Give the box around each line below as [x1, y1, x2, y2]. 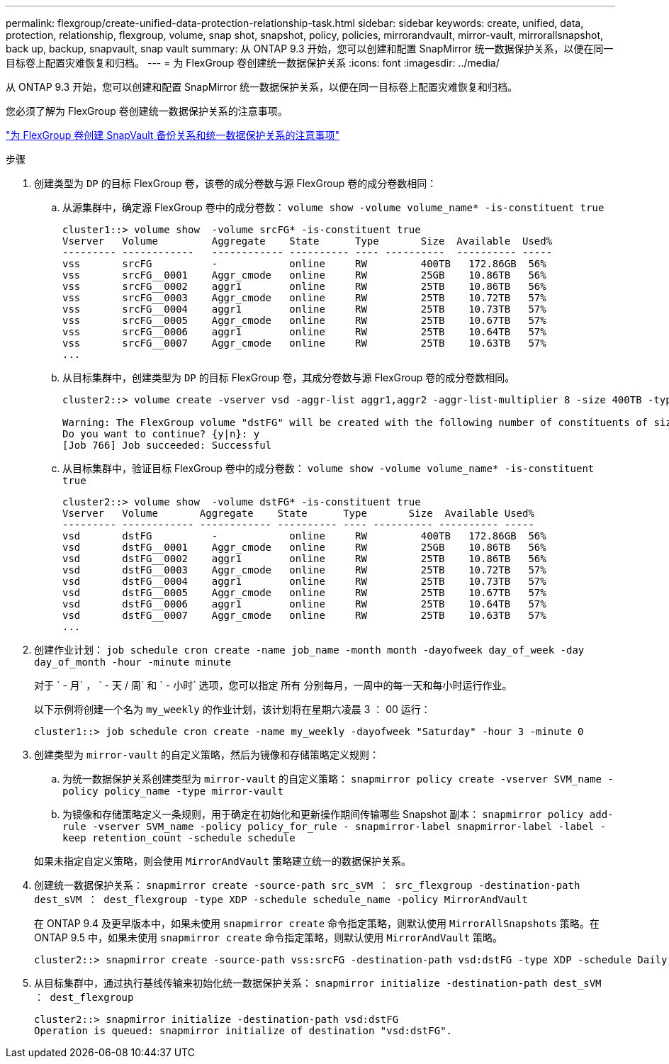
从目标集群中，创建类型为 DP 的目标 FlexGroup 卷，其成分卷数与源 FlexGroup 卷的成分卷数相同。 [62, 371, 515, 383]
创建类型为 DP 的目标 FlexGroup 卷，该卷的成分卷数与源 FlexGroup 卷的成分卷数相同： [34, 177, 437, 189]
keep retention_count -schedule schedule [62, 832, 296, 844]
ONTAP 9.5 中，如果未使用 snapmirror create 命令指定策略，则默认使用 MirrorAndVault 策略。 [34, 931, 503, 943]
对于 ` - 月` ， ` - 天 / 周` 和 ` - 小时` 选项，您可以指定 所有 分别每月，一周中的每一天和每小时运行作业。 [34, 679, 512, 691]
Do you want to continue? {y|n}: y [62, 428, 260, 439]
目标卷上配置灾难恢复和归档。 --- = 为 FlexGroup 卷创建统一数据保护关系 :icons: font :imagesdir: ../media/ [6, 57, 500, 69]
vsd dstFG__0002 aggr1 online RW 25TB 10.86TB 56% [62, 553, 546, 564]
